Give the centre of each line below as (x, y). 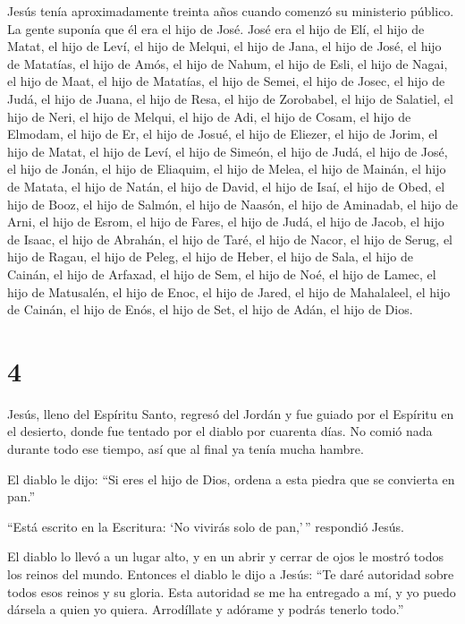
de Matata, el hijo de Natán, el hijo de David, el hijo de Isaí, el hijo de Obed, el (226, 186)
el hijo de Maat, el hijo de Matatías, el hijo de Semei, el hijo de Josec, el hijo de (226, 81)
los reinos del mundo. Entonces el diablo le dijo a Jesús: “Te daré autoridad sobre (231, 573)
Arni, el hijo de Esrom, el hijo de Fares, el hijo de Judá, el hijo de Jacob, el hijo (226, 222)
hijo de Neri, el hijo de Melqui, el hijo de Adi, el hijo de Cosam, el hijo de (209, 116)
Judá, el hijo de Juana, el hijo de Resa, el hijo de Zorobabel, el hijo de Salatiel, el (230, 98)
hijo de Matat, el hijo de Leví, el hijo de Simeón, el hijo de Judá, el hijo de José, (228, 151)
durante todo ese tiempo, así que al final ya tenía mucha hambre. (186, 449)
